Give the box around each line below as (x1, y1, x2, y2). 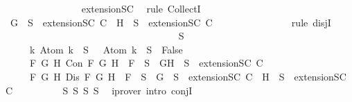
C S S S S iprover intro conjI (6, 83, 193, 97)
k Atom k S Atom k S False (29, 42, 183, 56)
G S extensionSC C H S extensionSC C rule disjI (10, 15, 331, 29)
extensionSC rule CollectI (81, 1, 201, 15)
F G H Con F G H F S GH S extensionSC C (29, 56, 263, 70)
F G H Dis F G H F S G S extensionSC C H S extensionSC (29, 69, 346, 83)
